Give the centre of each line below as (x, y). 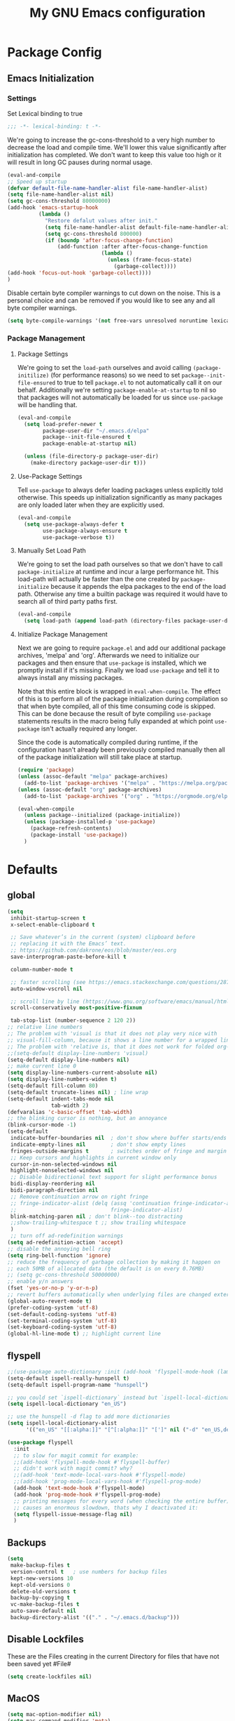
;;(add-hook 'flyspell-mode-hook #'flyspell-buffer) (92, 1462)
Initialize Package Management (63, 634)
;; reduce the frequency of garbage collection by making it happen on (114, 1262)
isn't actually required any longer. (89, 729)
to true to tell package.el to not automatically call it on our (140, 382)
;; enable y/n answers (40, 1282)
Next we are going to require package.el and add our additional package (121, 648)
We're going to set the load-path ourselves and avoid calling (104, 367)
